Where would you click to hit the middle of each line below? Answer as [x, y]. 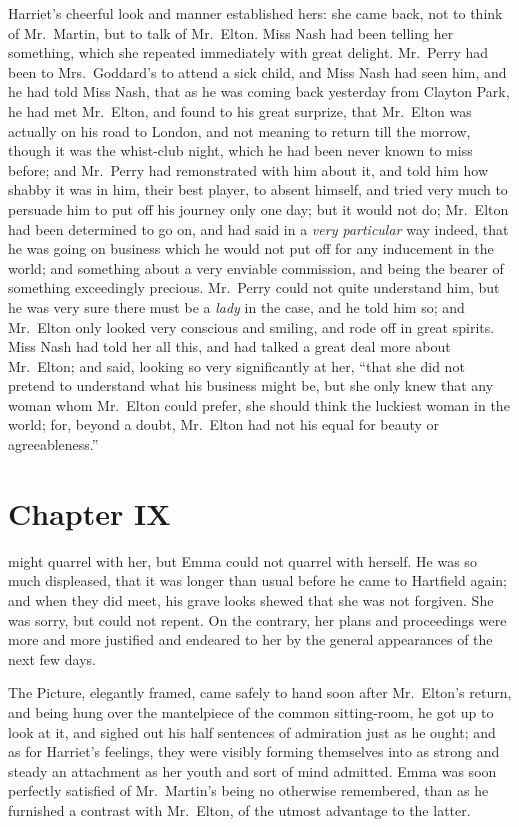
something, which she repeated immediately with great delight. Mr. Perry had [248, 52]
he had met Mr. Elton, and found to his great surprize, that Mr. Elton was [240, 110]
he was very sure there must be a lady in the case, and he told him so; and [236, 306]
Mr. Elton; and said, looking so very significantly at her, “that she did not [236, 365]
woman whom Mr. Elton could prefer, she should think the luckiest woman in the [259, 404]
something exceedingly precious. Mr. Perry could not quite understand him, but [254, 287]
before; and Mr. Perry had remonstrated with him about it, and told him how [248, 169]
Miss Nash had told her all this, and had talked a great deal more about [229, 346]
